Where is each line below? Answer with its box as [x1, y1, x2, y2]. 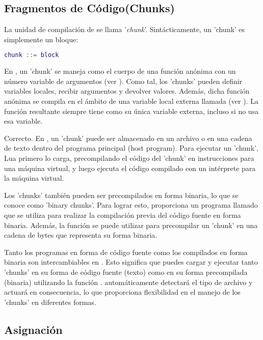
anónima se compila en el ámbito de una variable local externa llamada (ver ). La [4, 96, 258, 106]
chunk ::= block [4, 51, 59, 59]
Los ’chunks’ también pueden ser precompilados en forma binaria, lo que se [4, 189, 239, 200]
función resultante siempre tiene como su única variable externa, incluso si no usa [4, 105, 259, 116]
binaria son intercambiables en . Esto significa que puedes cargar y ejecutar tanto [4, 257, 258, 267]
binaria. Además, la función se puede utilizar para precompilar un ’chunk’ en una [4, 219, 258, 230]
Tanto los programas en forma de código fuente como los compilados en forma [4, 246, 248, 257]
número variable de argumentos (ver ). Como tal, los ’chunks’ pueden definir [4, 75, 243, 86]
